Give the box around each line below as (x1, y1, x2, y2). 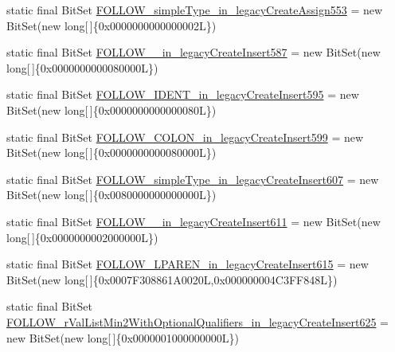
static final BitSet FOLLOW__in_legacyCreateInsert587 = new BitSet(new (6, 44, 381, 61)
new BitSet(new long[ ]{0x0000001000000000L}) (6, 329, 240, 346)
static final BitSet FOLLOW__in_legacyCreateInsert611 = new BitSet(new (6, 213, 381, 229)
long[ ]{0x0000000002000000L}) (6, 229, 158, 245)
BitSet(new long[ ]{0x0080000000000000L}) (6, 186, 217, 203)
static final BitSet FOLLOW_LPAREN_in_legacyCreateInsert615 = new (6, 256, 369, 272)
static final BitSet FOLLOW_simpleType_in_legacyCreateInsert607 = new (6, 170, 379, 187)
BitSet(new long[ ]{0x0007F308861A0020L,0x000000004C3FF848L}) (6, 271, 338, 287)
